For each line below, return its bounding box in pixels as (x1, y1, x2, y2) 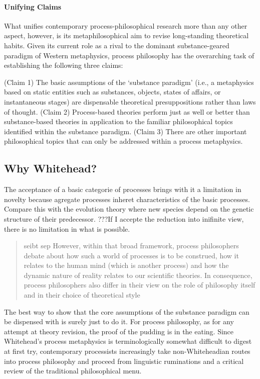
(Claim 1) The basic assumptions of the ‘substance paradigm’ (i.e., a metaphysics (4, 76, 254, 87)
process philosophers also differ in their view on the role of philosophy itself (24, 279, 255, 290)
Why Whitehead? (4, 160, 97, 176)
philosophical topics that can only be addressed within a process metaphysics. (4, 136, 243, 146)
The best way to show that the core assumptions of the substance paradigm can (4, 306, 249, 317)
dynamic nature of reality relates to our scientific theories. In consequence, (24, 269, 252, 280)
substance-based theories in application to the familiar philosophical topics (4, 116, 233, 127)
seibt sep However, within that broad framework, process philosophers (24, 240, 239, 251)
